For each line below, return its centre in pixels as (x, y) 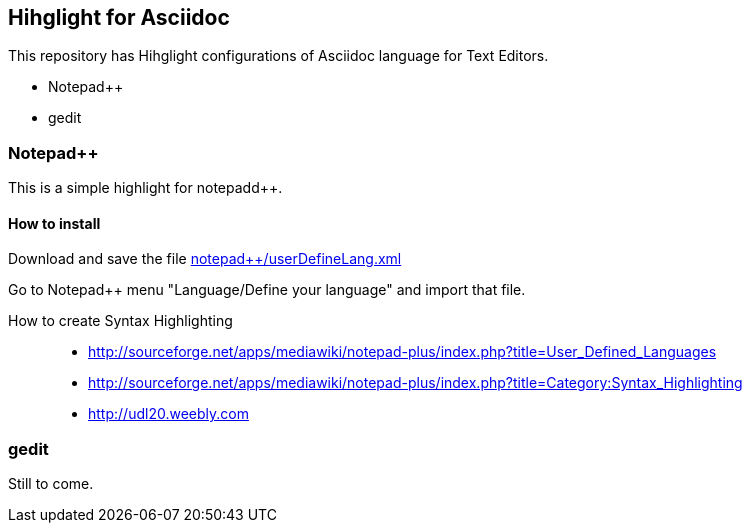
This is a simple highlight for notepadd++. (145, 188)
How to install (54, 223)
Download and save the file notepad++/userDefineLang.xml (205, 259)
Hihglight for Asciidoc (119, 17)
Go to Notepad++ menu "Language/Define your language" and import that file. (267, 290)
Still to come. (51, 484)
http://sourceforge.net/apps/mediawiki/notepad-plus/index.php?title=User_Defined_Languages (402, 352)
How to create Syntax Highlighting (120, 321)
